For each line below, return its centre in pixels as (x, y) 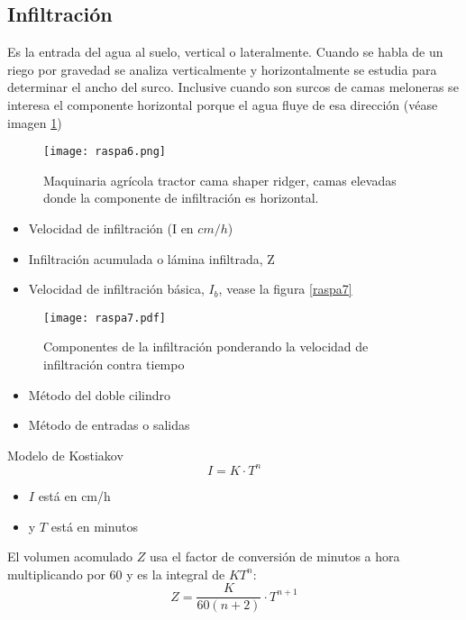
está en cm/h (74, 495)
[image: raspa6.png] (105, 152)
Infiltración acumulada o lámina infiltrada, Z (151, 258)
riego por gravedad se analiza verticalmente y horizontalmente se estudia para (222, 69)
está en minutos (94, 526)
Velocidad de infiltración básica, (116, 289)
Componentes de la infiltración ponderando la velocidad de (206, 346)
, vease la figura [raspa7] (285, 289)
